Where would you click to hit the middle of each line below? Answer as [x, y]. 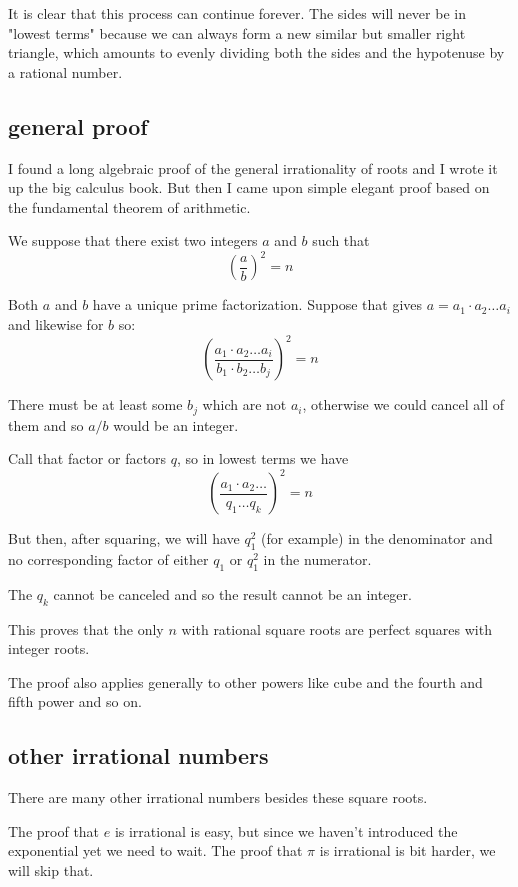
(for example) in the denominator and [377, 538]
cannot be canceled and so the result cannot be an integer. [232, 593]
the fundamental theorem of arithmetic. [129, 206]
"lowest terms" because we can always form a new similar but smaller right [237, 32]
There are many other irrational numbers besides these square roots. [218, 797]
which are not [244, 404]
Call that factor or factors [87, 458]
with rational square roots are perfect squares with [336, 628]
